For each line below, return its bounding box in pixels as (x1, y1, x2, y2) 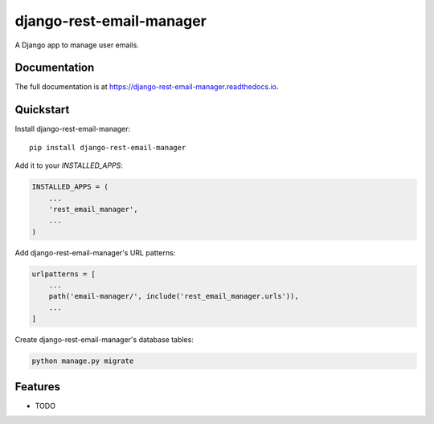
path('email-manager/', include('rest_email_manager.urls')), (48, 291, 299, 301)
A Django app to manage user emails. (14, 40, 140, 50)
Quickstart (14, 103, 70, 116)
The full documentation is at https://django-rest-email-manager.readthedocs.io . (14, 82, 279, 92)
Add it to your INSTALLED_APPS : (14, 161, 124, 170)
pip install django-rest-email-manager (29, 143, 186, 152)
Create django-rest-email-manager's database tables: (14, 335, 194, 344)
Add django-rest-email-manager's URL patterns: (14, 247, 176, 257)
